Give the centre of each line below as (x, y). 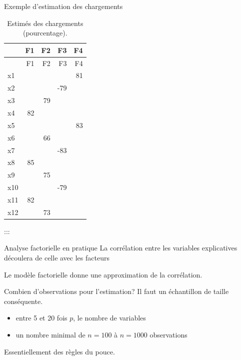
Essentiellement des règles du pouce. (59, 351)
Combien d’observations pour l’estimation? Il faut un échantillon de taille (116, 291)
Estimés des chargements (45, 23)
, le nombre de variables (109, 318)
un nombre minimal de (50, 334)
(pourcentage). (45, 33)
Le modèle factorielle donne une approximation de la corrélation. (103, 274)
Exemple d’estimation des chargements (63, 6)
